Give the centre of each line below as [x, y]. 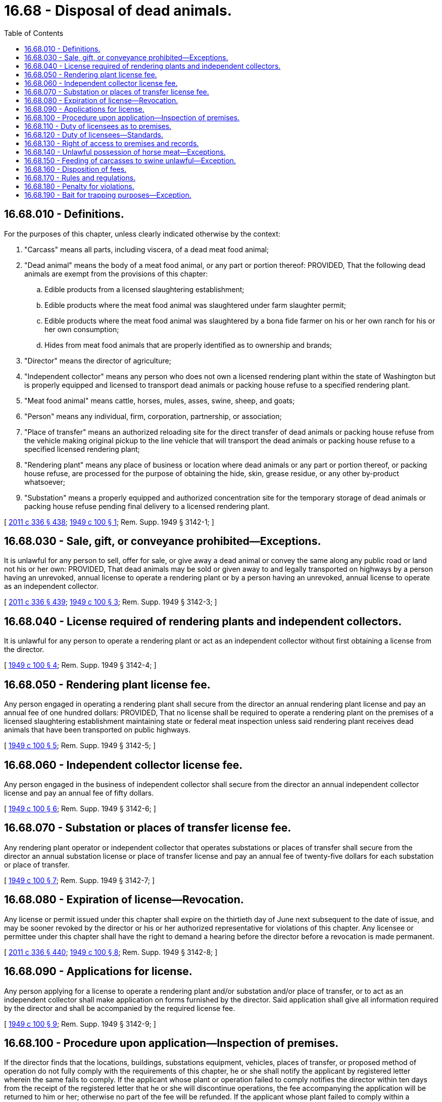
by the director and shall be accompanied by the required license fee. [120, 1008]
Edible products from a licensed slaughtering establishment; [144, 289]
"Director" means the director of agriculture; [98, 360]
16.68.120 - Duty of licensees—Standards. [94, 134]
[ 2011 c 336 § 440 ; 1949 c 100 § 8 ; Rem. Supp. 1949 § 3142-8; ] [111, 952]
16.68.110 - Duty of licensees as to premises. [98, 126]
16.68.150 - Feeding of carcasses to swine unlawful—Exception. [130, 160]
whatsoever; [45, 482]
